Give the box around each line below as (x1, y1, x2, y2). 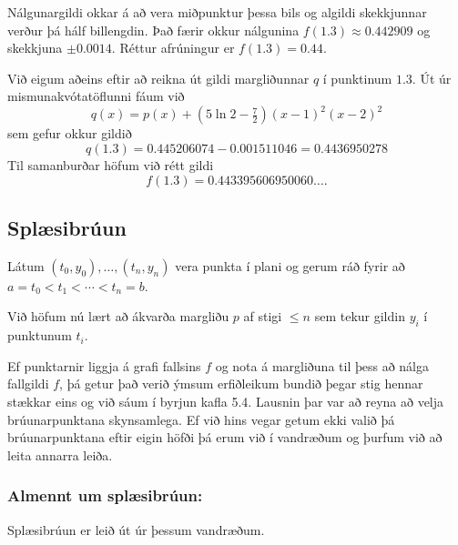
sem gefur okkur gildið (7, 124, 132, 143)
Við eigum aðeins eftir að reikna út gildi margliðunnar (7, 68, 310, 87)
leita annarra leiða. (7, 445, 113, 464)
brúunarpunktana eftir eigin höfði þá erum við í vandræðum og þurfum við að (7, 428, 443, 447)
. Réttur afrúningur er (111, 38, 235, 57)
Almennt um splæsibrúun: (7, 484, 203, 507)
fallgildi (7, 374, 49, 393)
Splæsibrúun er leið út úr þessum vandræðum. (7, 520, 265, 539)
